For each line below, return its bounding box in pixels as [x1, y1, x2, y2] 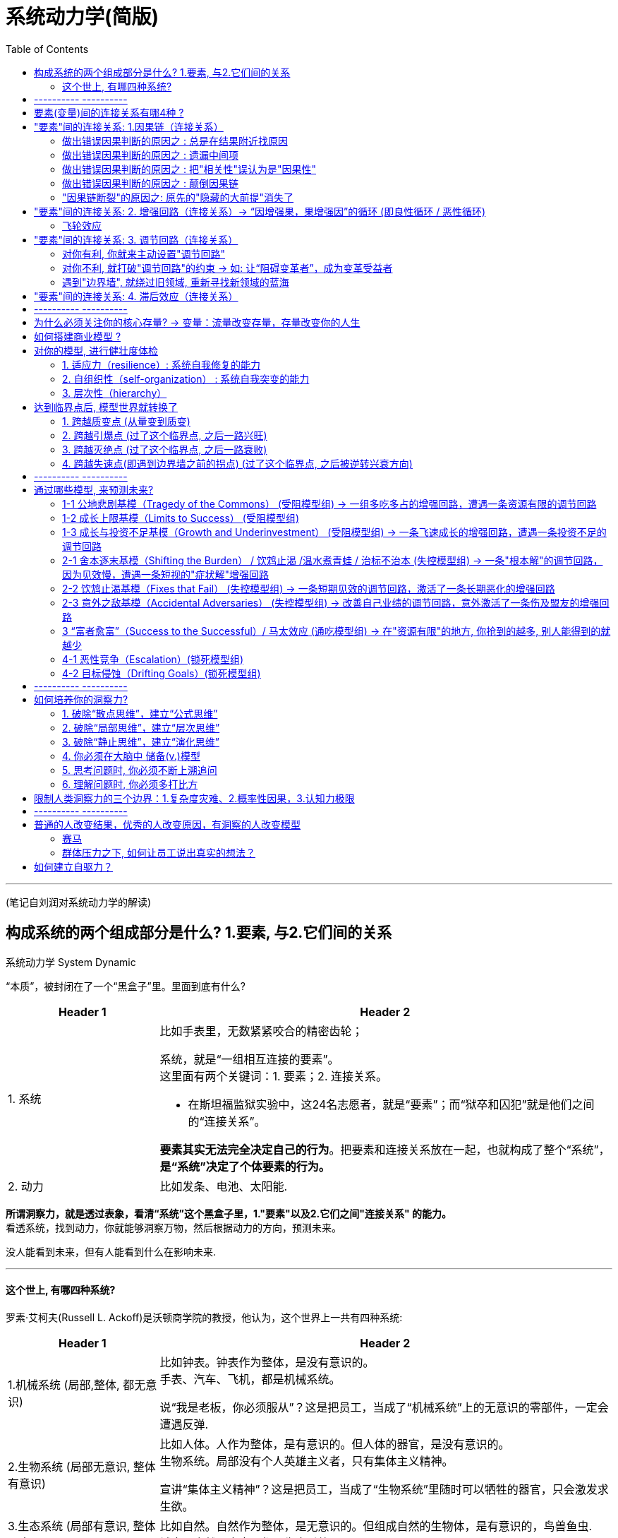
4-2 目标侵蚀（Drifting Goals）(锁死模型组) [62, 667, 261, 679]
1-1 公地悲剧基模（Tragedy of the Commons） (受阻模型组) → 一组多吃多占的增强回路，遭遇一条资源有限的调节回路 [62, 497, 597, 510]
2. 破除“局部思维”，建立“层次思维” [62, 721, 220, 734]
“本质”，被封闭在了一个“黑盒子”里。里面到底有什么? [6, 979, 246, 992]
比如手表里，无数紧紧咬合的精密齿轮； [159, 1023, 363, 1038]
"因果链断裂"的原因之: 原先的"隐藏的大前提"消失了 [62, 191, 294, 203]
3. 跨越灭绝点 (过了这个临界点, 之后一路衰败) [62, 443, 267, 455]
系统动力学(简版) [6, 5, 159, 29]
